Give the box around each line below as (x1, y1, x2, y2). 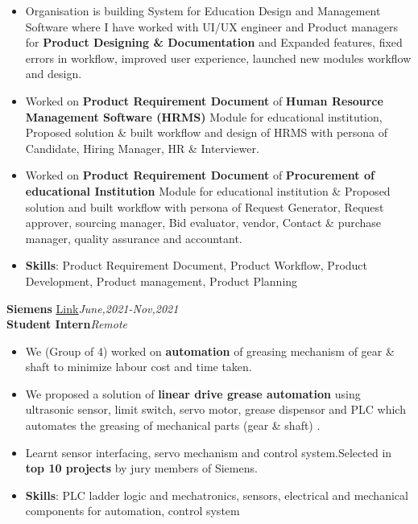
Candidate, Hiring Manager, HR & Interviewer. (25, 139, 259, 156)
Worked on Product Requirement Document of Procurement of (25, 167, 375, 184)
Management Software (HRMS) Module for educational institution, (25, 108, 383, 125)
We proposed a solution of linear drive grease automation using (25, 385, 361, 402)
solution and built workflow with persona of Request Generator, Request (25, 198, 384, 215)
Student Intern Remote (6, 316, 128, 332)
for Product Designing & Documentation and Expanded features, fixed (25, 34, 403, 51)
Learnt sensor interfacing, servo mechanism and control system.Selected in (25, 444, 392, 460)
